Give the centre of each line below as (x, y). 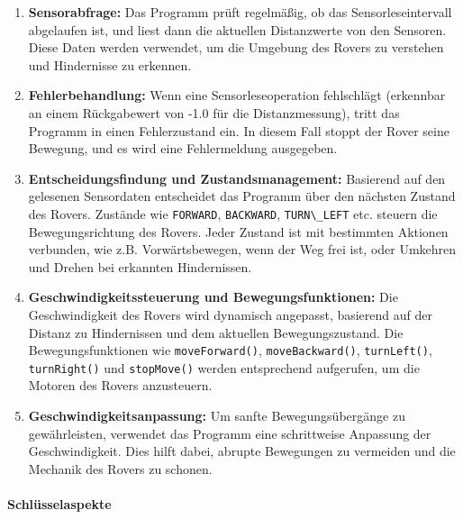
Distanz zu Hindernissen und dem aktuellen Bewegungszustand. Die (216, 332)
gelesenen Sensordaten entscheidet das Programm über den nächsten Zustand (242, 196)
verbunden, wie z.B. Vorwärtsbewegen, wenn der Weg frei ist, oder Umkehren (242, 249)
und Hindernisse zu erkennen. (110, 64)
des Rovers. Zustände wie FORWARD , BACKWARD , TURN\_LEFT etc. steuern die (233, 213)
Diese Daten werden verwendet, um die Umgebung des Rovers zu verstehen (236, 47)
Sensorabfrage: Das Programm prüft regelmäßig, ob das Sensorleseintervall (240, 12)
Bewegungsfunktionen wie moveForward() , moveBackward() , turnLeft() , (230, 350)
